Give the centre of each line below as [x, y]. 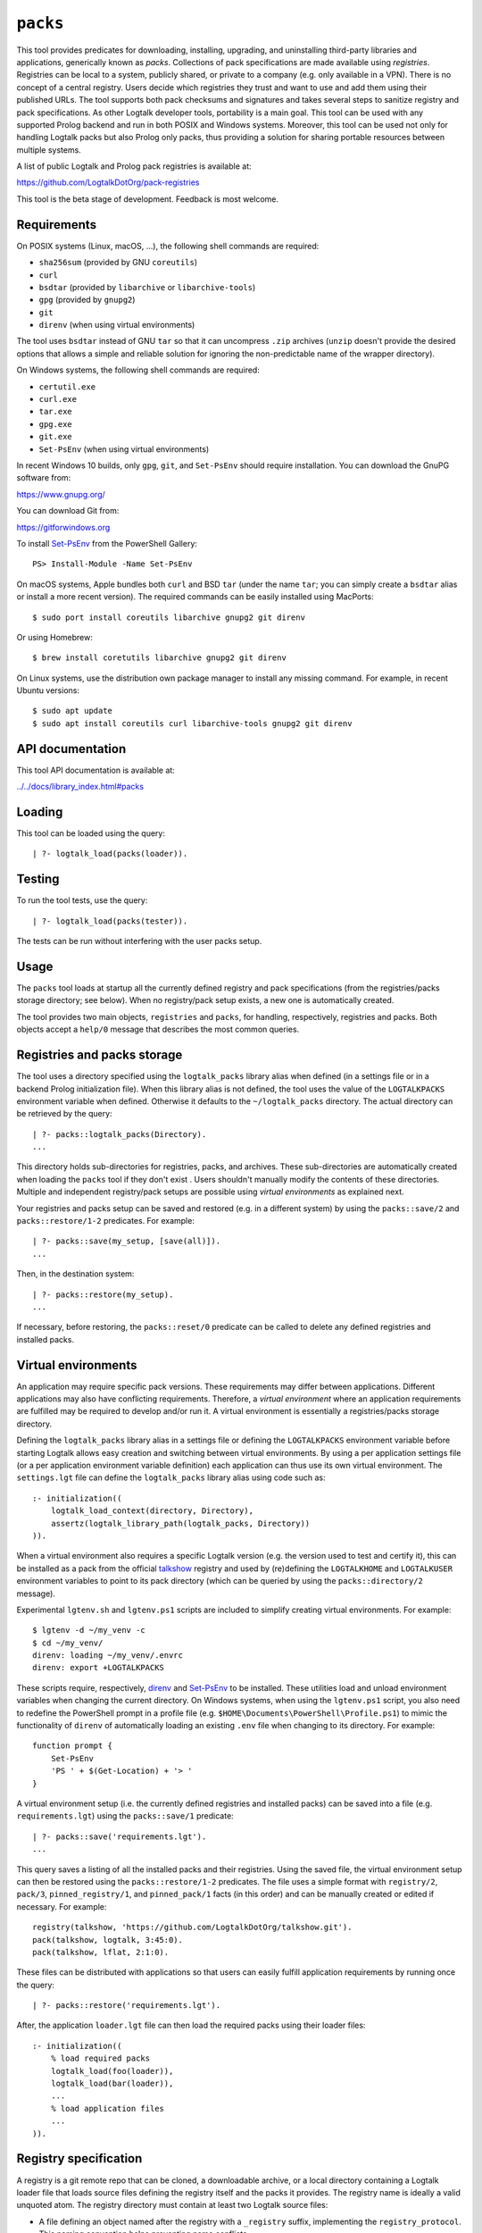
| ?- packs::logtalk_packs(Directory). [120, 1134]
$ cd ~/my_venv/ [68, 1643]
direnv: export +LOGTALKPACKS [99, 1668]
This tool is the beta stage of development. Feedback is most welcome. [148, 199]
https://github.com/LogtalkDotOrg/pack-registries [108, 182]
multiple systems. [49, 150]
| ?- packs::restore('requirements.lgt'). [127, 2006]
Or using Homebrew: [55, 637]
